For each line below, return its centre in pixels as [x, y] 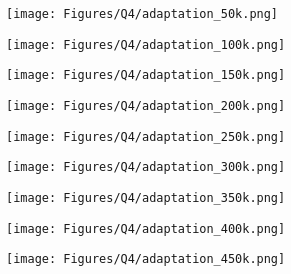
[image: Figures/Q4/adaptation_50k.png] [142, 14]
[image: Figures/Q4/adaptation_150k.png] [146, 75]
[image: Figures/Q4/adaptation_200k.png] [146, 105]
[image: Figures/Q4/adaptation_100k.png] [146, 44]
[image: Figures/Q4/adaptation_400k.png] [146, 228]
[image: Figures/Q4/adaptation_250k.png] [146, 136]
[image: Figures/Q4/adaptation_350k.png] [146, 197]
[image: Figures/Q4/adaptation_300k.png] [146, 167]
